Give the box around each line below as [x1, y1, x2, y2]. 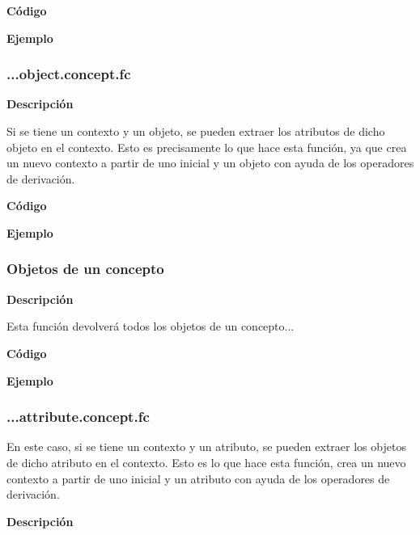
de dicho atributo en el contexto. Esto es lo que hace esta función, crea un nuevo [6, 453, 406, 470]
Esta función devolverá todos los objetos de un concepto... [6, 318, 295, 335]
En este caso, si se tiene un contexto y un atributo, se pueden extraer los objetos [6, 438, 406, 455]
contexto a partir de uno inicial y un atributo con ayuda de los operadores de [6, 470, 390, 487]
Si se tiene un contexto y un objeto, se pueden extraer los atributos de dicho [6, 123, 385, 139]
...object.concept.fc [6, 64, 131, 84]
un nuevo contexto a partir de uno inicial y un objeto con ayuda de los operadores [6, 154, 414, 171]
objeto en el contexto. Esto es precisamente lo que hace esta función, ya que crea [6, 138, 407, 155]
